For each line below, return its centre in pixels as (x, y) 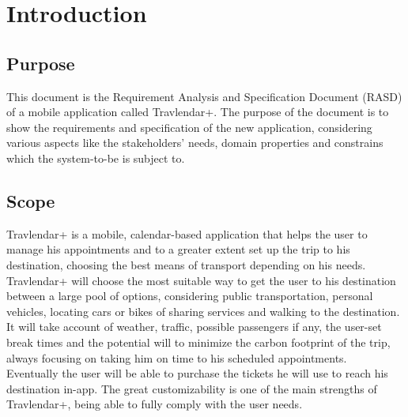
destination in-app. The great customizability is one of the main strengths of (192, 388)
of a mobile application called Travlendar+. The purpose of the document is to (198, 112)
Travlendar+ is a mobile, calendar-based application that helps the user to (187, 233)
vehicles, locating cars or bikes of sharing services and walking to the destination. (203, 311)
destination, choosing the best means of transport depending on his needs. (186, 264)
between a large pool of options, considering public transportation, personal (190, 296)
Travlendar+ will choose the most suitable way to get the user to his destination (201, 280)
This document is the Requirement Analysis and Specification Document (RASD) (204, 96)
